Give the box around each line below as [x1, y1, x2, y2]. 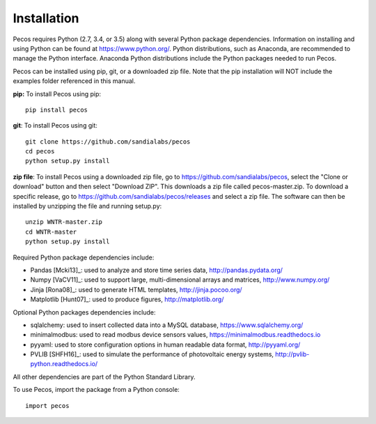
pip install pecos [25, 105, 88, 114]
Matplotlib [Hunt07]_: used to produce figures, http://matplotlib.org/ [30, 295, 224, 303]
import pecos [25, 402, 70, 409]
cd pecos [25, 147, 55, 156]
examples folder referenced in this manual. [13, 77, 136, 85]
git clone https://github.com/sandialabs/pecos [25, 137, 191, 146]
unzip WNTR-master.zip [25, 218, 103, 226]
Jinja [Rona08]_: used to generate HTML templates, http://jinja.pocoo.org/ [30, 285, 243, 294]
